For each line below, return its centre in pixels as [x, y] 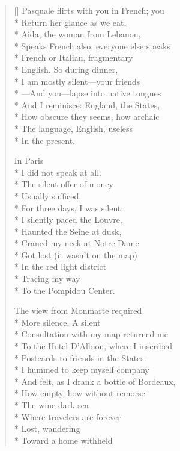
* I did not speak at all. [58, 172]
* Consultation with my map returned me [91, 334]
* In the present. [45, 140]
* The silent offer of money [64, 184]
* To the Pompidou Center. [64, 290]
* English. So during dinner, [66, 69]
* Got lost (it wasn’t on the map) [76, 254]
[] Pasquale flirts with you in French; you [89, 10]
